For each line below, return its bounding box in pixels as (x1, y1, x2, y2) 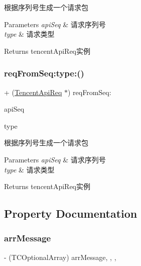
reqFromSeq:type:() (4, 67, 84, 79)
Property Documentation (4, 206, 137, 221)
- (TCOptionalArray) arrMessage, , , (4, 251, 116, 262)
